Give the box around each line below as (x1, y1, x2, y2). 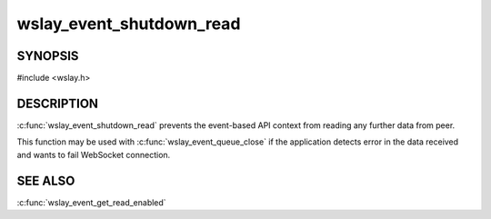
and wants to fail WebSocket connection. (16, 149, 171, 160)
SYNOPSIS (16, 48, 79, 64)
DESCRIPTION (16, 95, 99, 111)
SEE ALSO (16, 173, 75, 188)
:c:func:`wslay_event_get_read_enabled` (16, 196, 167, 208)
